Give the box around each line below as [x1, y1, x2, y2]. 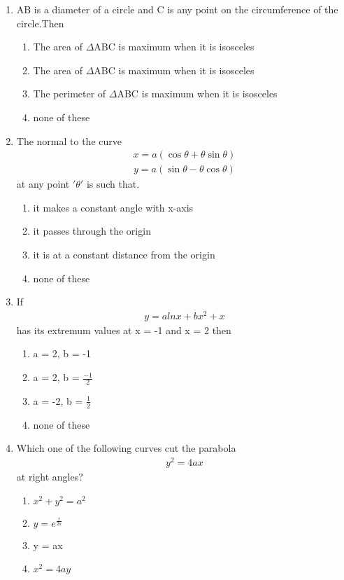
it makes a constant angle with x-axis [33, 200, 194, 214]
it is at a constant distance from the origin [33, 247, 215, 261]
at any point [16, 177, 70, 191]
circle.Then [16, 15, 64, 30]
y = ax [33, 537, 63, 552]
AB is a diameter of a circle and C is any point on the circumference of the [16, 2, 338, 16]
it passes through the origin [33, 223, 151, 238]
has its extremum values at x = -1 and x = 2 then [16, 322, 231, 337]
